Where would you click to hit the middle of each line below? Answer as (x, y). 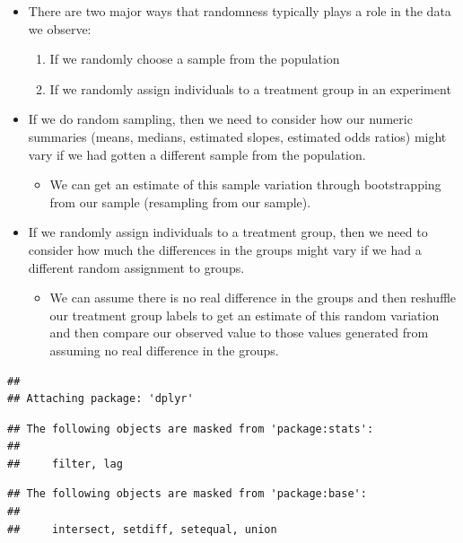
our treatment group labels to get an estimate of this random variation (245, 315)
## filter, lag (65, 464)
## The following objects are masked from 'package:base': (187, 494)
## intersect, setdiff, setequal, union (142, 529)
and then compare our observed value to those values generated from (239, 333)
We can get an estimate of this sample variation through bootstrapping (245, 184)
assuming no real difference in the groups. (164, 350)
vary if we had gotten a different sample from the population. (197, 154)
